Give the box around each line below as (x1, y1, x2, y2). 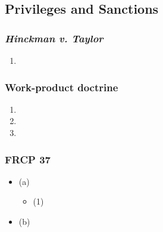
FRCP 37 (5, 151, 51, 166)
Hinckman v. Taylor (5, 30, 104, 45)
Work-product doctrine (5, 79, 118, 94)
